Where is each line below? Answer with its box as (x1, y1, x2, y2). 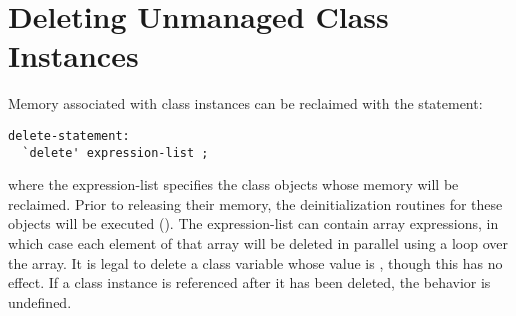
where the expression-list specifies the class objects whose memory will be (8, 174, 459, 195)
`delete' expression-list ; (22, 145, 209, 160)
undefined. (8, 291, 72, 312)
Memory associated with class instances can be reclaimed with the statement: (8, 93, 483, 114)
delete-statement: (8, 128, 130, 143)
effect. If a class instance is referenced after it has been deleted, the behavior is (8, 272, 491, 293)
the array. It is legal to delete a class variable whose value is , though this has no (8, 252, 503, 273)
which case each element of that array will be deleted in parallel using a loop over (8, 233, 508, 253)
